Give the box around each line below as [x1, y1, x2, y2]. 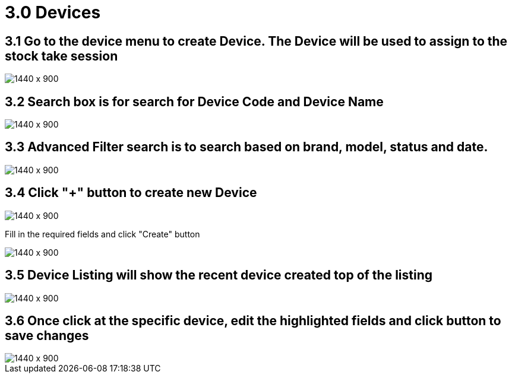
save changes [5, 328, 89, 343]
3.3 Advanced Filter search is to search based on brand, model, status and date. [5, 139, 488, 155]
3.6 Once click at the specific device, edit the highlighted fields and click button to [5, 313, 501, 328]
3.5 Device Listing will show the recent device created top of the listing [5, 268, 433, 283]
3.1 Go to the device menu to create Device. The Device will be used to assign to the [5, 33, 508, 49]
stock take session [5, 48, 118, 63]
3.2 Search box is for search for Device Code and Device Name [5, 94, 384, 109]
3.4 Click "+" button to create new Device [5, 185, 257, 201]
